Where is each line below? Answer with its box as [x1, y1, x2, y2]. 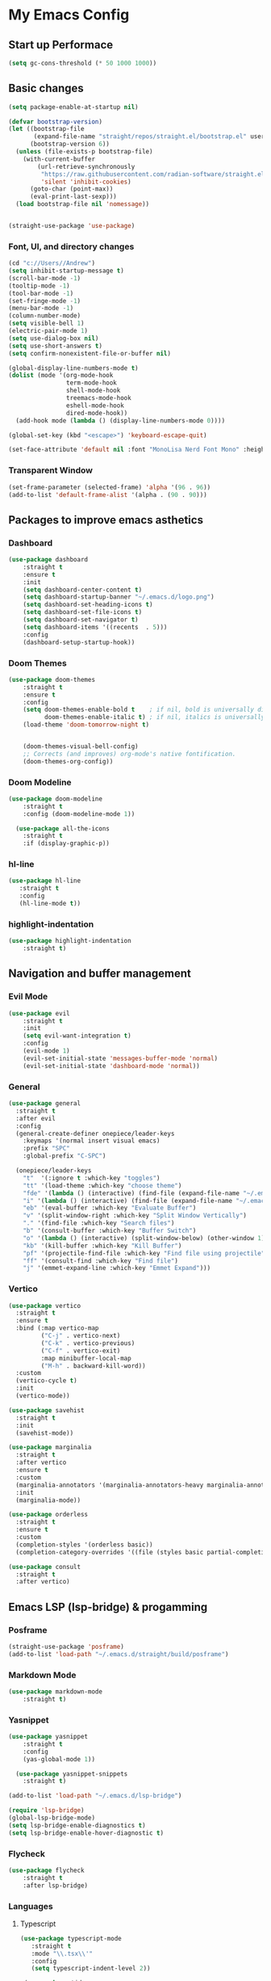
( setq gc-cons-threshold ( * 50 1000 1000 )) [8, 59, 157, 67]
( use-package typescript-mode [19, 1934, 123, 1942]
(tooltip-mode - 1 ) [8, 281, 70, 290]
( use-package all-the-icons [15, 824, 110, 833]
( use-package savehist [8, 1406, 85, 1415]
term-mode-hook [65, 379, 117, 387]
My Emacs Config [8, 6, 130, 24]
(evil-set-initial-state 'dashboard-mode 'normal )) [23, 1062, 200, 1070]
